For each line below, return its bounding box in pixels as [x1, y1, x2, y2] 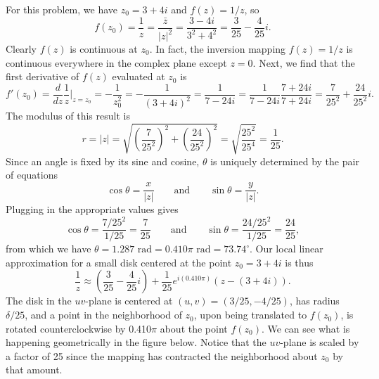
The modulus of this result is [6, 108, 130, 123]
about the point [160, 321, 228, 335]
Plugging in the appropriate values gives [6, 202, 179, 217]
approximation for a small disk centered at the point [6, 255, 232, 269]
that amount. [6, 362, 63, 377]
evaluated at [112, 69, 165, 84]
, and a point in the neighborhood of [25, 307, 182, 322]
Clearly [6, 41, 37, 56]
